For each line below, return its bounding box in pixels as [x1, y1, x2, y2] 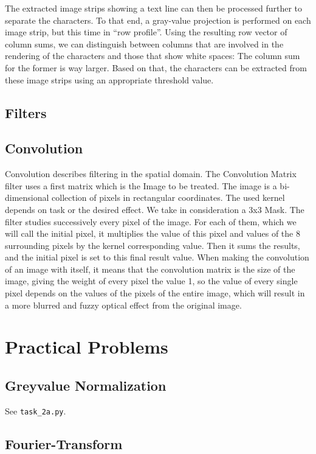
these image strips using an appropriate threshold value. [5, 73, 214, 86]
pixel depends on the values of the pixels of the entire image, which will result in [5, 287, 305, 299]
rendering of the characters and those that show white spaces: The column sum [5, 49, 300, 62]
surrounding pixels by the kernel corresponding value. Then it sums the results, [5, 239, 300, 251]
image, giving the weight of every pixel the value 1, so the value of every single [5, 274, 298, 287]
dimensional [5, 191, 49, 204]
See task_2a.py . [5, 404, 66, 417]
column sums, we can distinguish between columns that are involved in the [5, 37, 284, 50]
